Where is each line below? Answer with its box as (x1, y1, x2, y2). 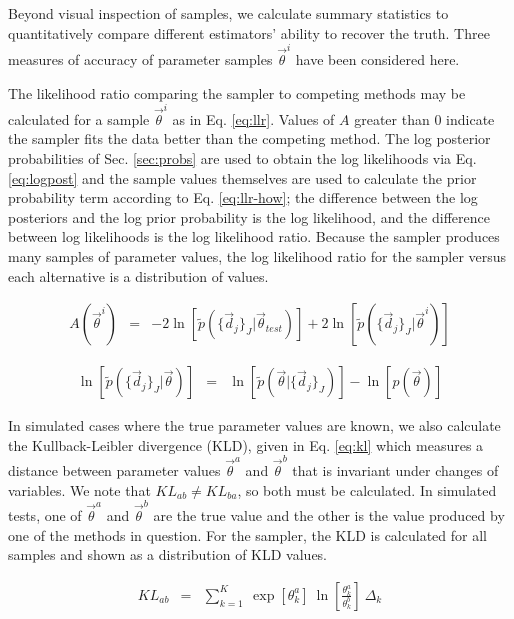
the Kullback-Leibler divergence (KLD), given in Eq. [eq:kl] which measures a (8, 434, 484, 455)
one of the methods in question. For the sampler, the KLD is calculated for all (8, 524, 487, 545)
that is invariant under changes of (292, 460, 499, 481)
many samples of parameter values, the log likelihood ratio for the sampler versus (8, 245, 507, 266)
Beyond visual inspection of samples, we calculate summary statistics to (8, 3, 449, 23)
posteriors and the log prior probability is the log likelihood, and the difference (8, 206, 490, 227)
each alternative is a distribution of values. (8, 265, 269, 286)
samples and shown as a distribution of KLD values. (8, 544, 328, 565)
